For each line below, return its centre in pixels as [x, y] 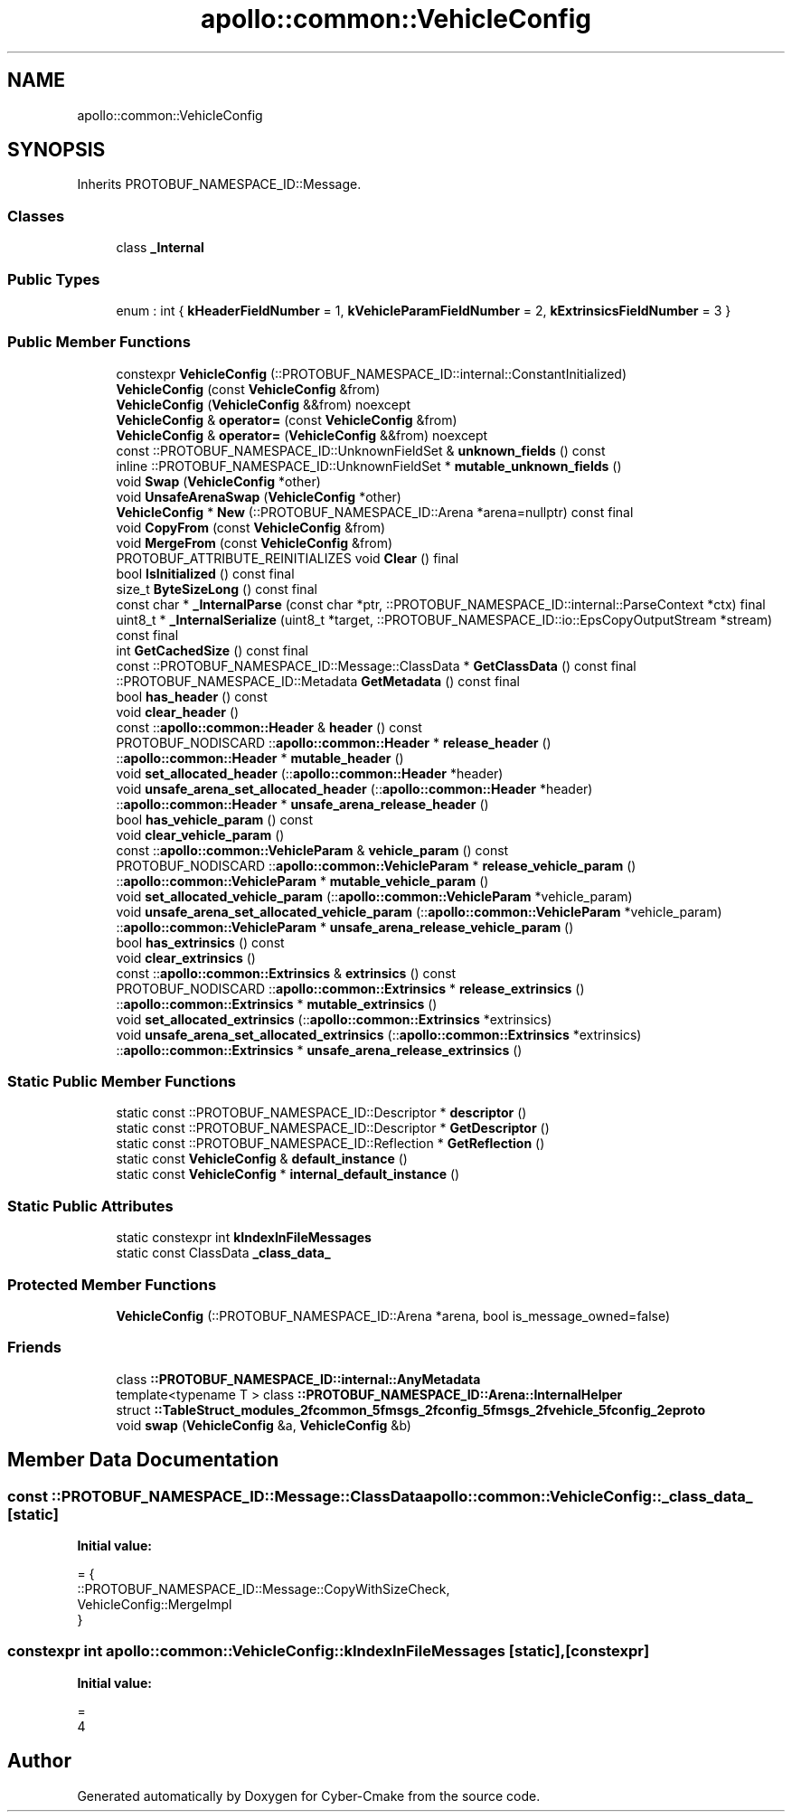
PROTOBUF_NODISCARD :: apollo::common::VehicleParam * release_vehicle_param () [376, 865]
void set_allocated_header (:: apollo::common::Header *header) [310, 773]
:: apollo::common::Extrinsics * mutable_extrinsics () [277, 1004]
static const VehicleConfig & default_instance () [262, 1159]
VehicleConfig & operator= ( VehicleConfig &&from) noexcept [302, 435]
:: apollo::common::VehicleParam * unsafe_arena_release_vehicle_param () [345, 927]
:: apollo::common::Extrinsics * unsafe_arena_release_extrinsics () [319, 1050]
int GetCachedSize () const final [212, 650]
